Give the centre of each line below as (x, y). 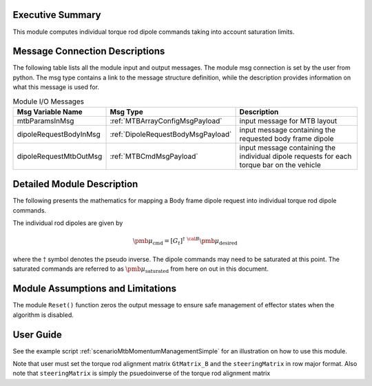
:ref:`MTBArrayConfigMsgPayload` (166, 121)
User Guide (37, 335)
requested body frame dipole (287, 138)
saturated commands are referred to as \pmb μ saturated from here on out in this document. (141, 270)
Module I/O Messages (49, 102)
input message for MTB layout (288, 121)
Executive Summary (57, 15)
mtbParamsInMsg (45, 121)
